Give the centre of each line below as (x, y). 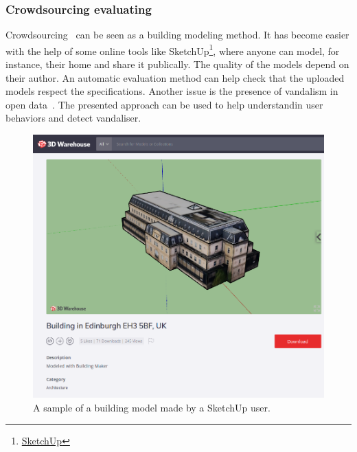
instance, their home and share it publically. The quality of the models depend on (177, 64)
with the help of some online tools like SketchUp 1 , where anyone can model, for (173, 49)
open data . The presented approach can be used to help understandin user (164, 104)
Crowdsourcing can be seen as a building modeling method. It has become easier (177, 35)
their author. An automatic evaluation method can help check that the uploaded (175, 77)
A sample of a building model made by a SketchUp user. (152, 407)
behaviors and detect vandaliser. (73, 118)
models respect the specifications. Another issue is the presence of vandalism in (172, 91)
